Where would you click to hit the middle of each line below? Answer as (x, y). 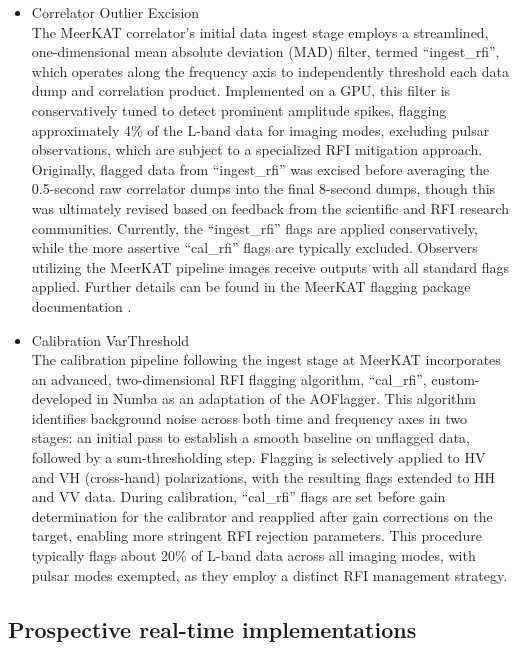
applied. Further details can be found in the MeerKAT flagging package (251, 286)
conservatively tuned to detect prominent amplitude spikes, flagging (239, 109)
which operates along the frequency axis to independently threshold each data (270, 70)
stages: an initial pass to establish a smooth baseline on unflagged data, (250, 437)
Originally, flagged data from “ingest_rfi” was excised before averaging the (260, 168)
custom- (455, 378)
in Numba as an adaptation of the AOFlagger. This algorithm (286, 398)
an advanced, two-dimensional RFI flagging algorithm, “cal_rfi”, (229, 378)
